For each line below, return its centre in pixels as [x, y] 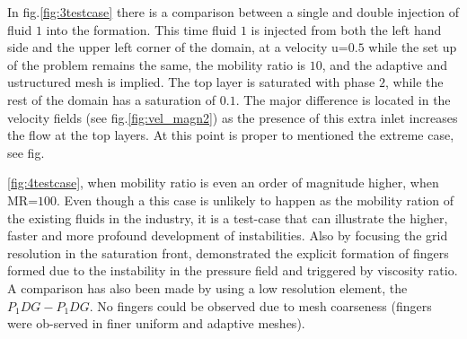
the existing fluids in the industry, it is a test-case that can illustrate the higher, [228, 217]
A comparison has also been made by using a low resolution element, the [207, 287]
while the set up [413, 47]
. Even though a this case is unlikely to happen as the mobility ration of [255, 200]
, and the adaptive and [384, 64]
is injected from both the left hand [346, 29]
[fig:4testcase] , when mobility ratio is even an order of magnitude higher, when [223, 183]
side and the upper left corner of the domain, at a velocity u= [178, 47]
